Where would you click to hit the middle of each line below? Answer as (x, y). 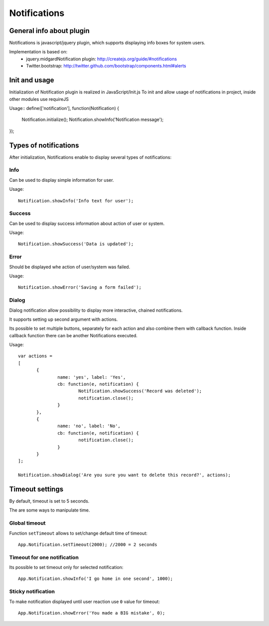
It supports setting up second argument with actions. (64, 319)
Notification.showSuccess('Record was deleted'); (140, 391)
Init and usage (32, 80)
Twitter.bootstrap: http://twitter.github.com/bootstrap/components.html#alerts (106, 66)
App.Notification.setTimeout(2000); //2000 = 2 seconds (88, 544)
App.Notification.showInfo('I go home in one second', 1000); (96, 579)
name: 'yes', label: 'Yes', (92, 377)
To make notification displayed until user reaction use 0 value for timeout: (85, 602)
